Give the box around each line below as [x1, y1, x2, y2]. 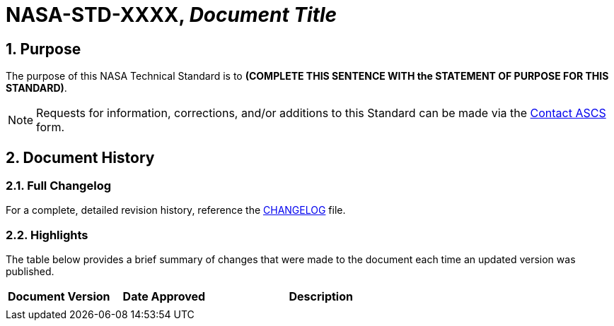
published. [6, 265, 54, 278]
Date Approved [122, 289, 206, 304]
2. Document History [6, 148, 155, 167]
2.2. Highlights [6, 227, 88, 242]
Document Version [8, 289, 110, 304]
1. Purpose [6, 40, 81, 58]
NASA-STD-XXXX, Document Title [6, 3, 337, 27]
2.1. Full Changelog [6, 179, 112, 193]
